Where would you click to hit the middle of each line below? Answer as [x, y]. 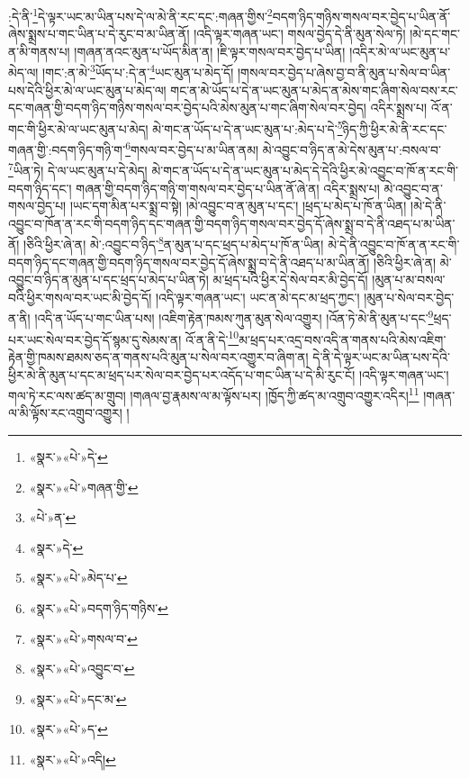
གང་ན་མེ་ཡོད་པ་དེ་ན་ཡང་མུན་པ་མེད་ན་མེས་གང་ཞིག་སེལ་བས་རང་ [314, 90]
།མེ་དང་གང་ [435, 34]
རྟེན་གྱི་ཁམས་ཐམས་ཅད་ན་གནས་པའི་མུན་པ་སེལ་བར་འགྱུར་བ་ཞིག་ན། [158, 356]
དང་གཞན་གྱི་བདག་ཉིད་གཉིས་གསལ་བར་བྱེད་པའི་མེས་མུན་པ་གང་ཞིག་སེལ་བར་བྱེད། [187, 108]
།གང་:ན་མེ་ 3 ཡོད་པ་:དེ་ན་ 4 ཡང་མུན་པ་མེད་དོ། [138, 71]
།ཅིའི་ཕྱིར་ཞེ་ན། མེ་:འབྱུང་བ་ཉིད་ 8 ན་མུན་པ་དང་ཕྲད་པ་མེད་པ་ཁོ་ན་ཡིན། [174, 243]
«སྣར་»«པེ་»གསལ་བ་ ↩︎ [83, 638]
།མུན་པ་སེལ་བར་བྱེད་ [409, 297]
